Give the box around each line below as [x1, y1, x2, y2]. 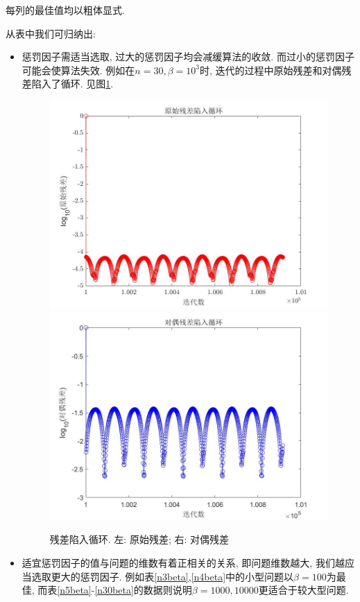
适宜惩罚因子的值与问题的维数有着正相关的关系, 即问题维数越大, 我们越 [22, 556, 345, 570]
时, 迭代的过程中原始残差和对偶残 [199, 62, 352, 77]
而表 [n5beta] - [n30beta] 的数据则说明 [37, 583, 192, 597]
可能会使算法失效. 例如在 [22, 62, 135, 77]
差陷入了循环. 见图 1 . [22, 76, 114, 91]
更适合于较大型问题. [258, 583, 349, 597]
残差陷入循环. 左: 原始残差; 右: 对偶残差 [49, 532, 230, 547]
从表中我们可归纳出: [6, 26, 96, 40]
